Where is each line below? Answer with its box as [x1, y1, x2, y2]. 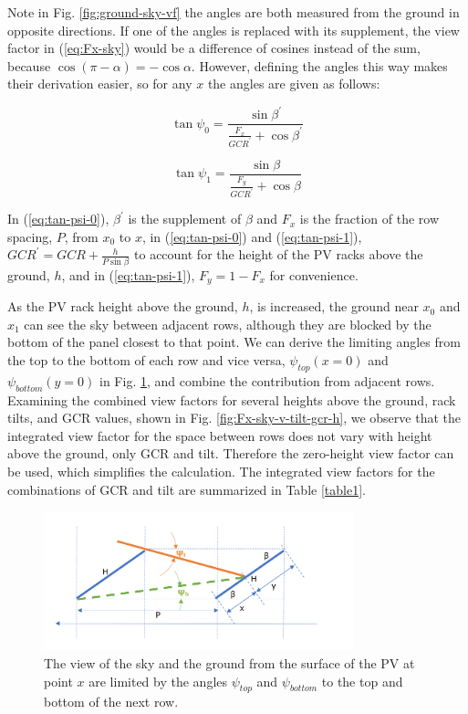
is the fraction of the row [299, 209, 440, 228]
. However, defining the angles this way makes [191, 56, 448, 75]
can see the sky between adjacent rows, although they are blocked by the [24, 314, 432, 333]
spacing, [7, 226, 53, 246]
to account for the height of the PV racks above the [134, 245, 423, 264]
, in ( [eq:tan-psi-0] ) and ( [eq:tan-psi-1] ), [141, 226, 362, 246]
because [7, 56, 51, 75]
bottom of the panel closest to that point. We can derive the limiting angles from [7, 332, 461, 352]
